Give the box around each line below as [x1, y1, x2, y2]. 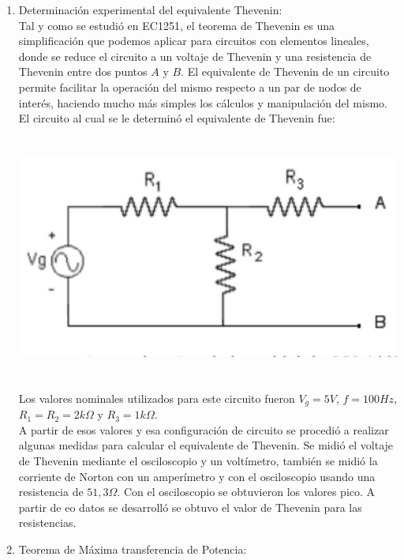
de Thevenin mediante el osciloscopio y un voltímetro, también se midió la [18, 452, 378, 468]
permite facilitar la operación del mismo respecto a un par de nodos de [18, 78, 361, 95]
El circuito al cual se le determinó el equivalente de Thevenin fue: [18, 110, 335, 126]
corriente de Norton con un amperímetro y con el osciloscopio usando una [18, 468, 376, 484]
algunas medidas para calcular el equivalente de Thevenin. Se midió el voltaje [18, 437, 394, 453]
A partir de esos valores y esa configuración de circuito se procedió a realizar [18, 421, 389, 438]
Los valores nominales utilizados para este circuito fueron [18, 389, 295, 406]
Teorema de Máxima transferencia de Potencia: [18, 540, 247, 557]
